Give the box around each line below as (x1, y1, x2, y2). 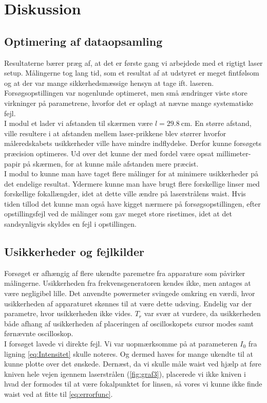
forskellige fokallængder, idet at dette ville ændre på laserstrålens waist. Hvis (4, 188, 246, 199)
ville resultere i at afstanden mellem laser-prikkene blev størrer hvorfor (4, 127, 226, 138)
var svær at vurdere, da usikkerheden (144, 308, 261, 319)
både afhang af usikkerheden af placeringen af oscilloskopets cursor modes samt (4, 318, 254, 328)
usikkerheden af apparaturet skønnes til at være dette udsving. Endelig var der (4, 298, 252, 308)
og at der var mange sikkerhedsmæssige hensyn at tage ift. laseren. (4, 77, 214, 88)
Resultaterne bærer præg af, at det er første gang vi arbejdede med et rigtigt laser (4, 57, 263, 68)
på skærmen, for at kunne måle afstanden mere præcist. (23, 158, 199, 169)
